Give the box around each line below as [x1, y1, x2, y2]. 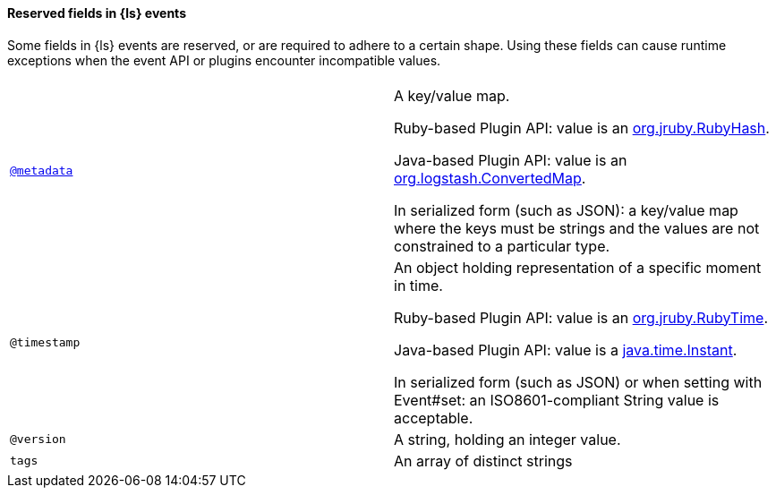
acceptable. [394, 408, 473, 427]
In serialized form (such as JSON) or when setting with [394, 372, 763, 391]
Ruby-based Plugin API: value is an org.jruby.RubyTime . [394, 308, 769, 327]
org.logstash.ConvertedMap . [394, 168, 586, 187]
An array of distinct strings [394, 451, 573, 470]
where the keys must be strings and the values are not [394, 218, 760, 237]
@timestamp [10, 336, 81, 350]
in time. [394, 276, 443, 294]
